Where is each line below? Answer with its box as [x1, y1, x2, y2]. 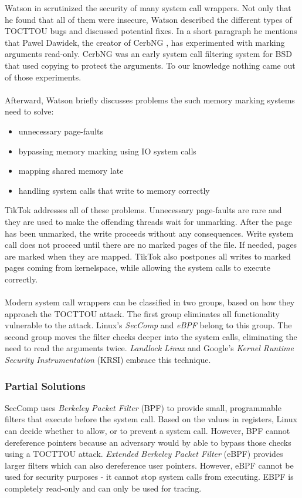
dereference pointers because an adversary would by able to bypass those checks [5, 436, 291, 448]
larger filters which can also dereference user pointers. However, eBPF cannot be [5, 459, 294, 471]
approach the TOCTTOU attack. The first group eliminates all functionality [5, 307, 280, 319]
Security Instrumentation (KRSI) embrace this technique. [5, 354, 211, 366]
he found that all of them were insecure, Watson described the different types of [5, 13, 292, 25]
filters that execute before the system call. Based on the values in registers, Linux [5, 413, 297, 425]
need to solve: [5, 105, 54, 117]
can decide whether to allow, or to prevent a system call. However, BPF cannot [5, 425, 290, 437]
